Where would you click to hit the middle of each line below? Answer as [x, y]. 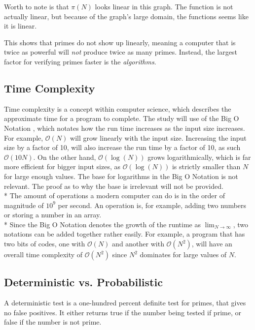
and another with [138, 244]
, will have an [212, 244]
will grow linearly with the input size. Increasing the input [158, 137]
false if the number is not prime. [53, 322]
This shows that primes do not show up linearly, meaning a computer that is [120, 42]
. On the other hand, [65, 157]
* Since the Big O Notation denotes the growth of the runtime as [103, 224]
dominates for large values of [183, 255]
